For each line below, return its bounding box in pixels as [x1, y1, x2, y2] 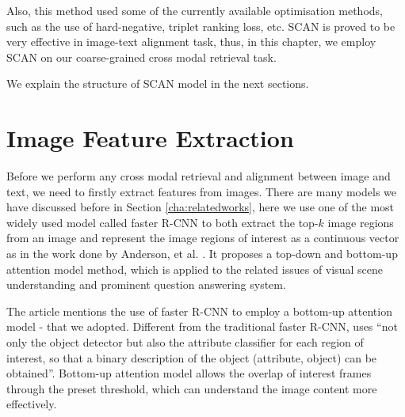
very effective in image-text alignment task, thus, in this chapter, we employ [6, 33, 376, 50]
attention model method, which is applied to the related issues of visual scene [6, 260, 383, 277]
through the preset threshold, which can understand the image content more [6, 380, 377, 396]
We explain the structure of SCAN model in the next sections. [6, 75, 309, 92]
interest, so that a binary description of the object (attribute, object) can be [6, 349, 377, 366]
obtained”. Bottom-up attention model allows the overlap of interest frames [6, 365, 372, 381]
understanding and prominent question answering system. [6, 276, 286, 293]
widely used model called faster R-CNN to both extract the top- [6, 214, 319, 230]
